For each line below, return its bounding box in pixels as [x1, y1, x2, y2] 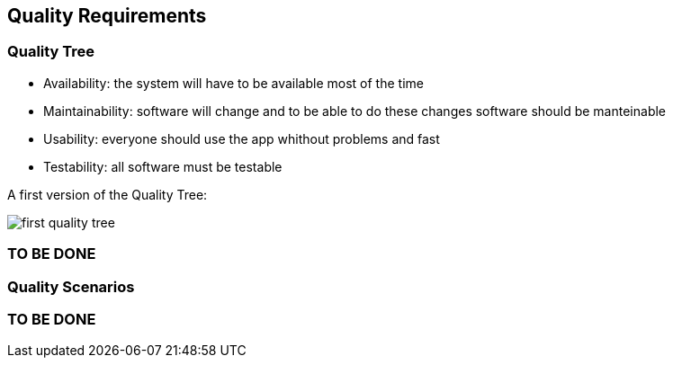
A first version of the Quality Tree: [7, 186, 208, 202]
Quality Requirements [7, 4, 207, 27]
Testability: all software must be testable [43, 158, 283, 174]
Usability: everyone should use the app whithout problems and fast [43, 130, 440, 147]
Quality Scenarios [7, 277, 135, 296]
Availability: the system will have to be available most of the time [43, 75, 424, 91]
